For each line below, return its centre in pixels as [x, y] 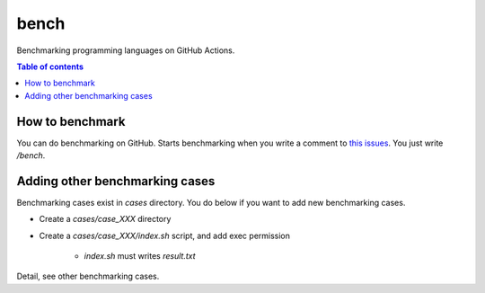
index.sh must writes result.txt [140, 256]
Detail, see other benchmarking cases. [88, 276]
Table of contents [50, 67]
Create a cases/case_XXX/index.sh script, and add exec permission [165, 235]
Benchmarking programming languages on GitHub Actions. [126, 50]
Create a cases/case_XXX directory [105, 219]
